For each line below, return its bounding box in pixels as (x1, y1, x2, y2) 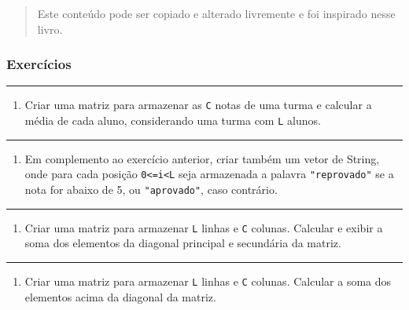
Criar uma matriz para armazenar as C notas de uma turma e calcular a (24, 97, 372, 113)
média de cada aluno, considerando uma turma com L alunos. (24, 112, 321, 129)
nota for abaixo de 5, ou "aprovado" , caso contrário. (24, 181, 278, 197)
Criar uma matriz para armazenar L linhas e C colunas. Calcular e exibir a (24, 219, 383, 235)
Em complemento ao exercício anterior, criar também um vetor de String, (24, 150, 380, 166)
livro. (37, 20, 63, 37)
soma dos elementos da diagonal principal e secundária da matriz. (24, 235, 341, 251)
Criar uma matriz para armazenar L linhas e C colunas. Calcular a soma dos (24, 272, 392, 289)
